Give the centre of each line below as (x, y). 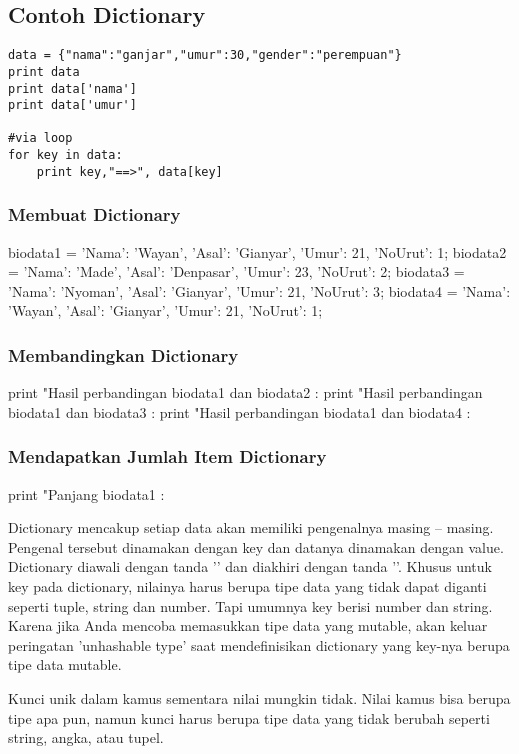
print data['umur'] (72, 105)
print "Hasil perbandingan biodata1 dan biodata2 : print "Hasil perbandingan (245, 392)
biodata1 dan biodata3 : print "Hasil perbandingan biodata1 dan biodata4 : (239, 411)
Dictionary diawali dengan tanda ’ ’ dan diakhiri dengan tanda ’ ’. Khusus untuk (250, 566)
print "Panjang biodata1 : (86, 493)
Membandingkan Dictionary (123, 354)
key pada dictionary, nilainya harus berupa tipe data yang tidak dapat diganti (247, 586)
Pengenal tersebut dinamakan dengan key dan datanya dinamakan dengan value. (256, 546)
